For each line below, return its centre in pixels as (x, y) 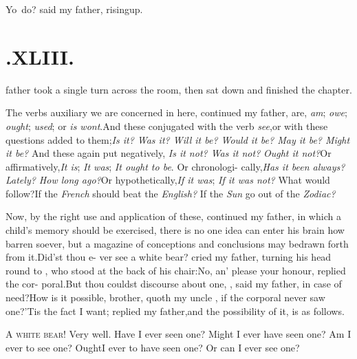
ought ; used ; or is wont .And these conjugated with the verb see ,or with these (167, 126)
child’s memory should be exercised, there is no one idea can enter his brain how (175, 230)
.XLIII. (40, 56)
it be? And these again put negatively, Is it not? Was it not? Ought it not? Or (169, 153)
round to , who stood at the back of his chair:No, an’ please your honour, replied (176, 270)
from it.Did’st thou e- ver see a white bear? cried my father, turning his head (169, 257)
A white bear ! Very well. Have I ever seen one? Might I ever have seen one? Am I (178, 334)
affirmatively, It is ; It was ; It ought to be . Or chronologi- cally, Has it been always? (175, 166)
